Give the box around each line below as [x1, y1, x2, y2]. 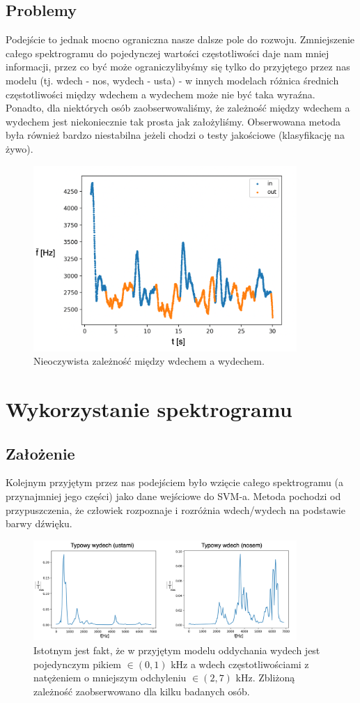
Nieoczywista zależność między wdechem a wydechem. [33, 354, 265, 368]
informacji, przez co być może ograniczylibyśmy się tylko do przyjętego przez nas [6, 59, 350, 74]
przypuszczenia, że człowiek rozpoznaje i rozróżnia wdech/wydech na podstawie [6, 502, 345, 517]
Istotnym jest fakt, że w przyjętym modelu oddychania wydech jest [33, 642, 320, 657]
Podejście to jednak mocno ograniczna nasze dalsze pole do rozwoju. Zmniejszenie [6, 32, 355, 47]
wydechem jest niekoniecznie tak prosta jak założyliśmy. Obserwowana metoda [6, 114, 341, 128]
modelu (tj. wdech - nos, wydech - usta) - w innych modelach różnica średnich [6, 73, 339, 87]
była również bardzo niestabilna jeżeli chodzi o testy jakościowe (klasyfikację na [6, 128, 345, 142]
